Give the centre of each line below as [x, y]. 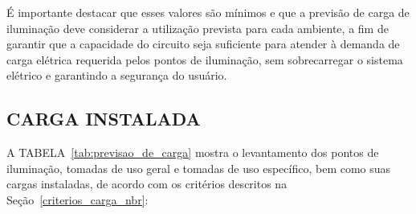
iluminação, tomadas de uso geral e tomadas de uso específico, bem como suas [199, 168]
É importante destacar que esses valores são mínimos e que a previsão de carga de [208, 12]
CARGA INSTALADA [104, 119]
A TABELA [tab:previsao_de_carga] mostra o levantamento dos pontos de [193, 152]
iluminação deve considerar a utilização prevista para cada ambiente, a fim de [198, 28]
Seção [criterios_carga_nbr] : [77, 199]
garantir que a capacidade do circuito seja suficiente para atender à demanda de [203, 44]
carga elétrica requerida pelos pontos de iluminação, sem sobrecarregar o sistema [205, 59]
